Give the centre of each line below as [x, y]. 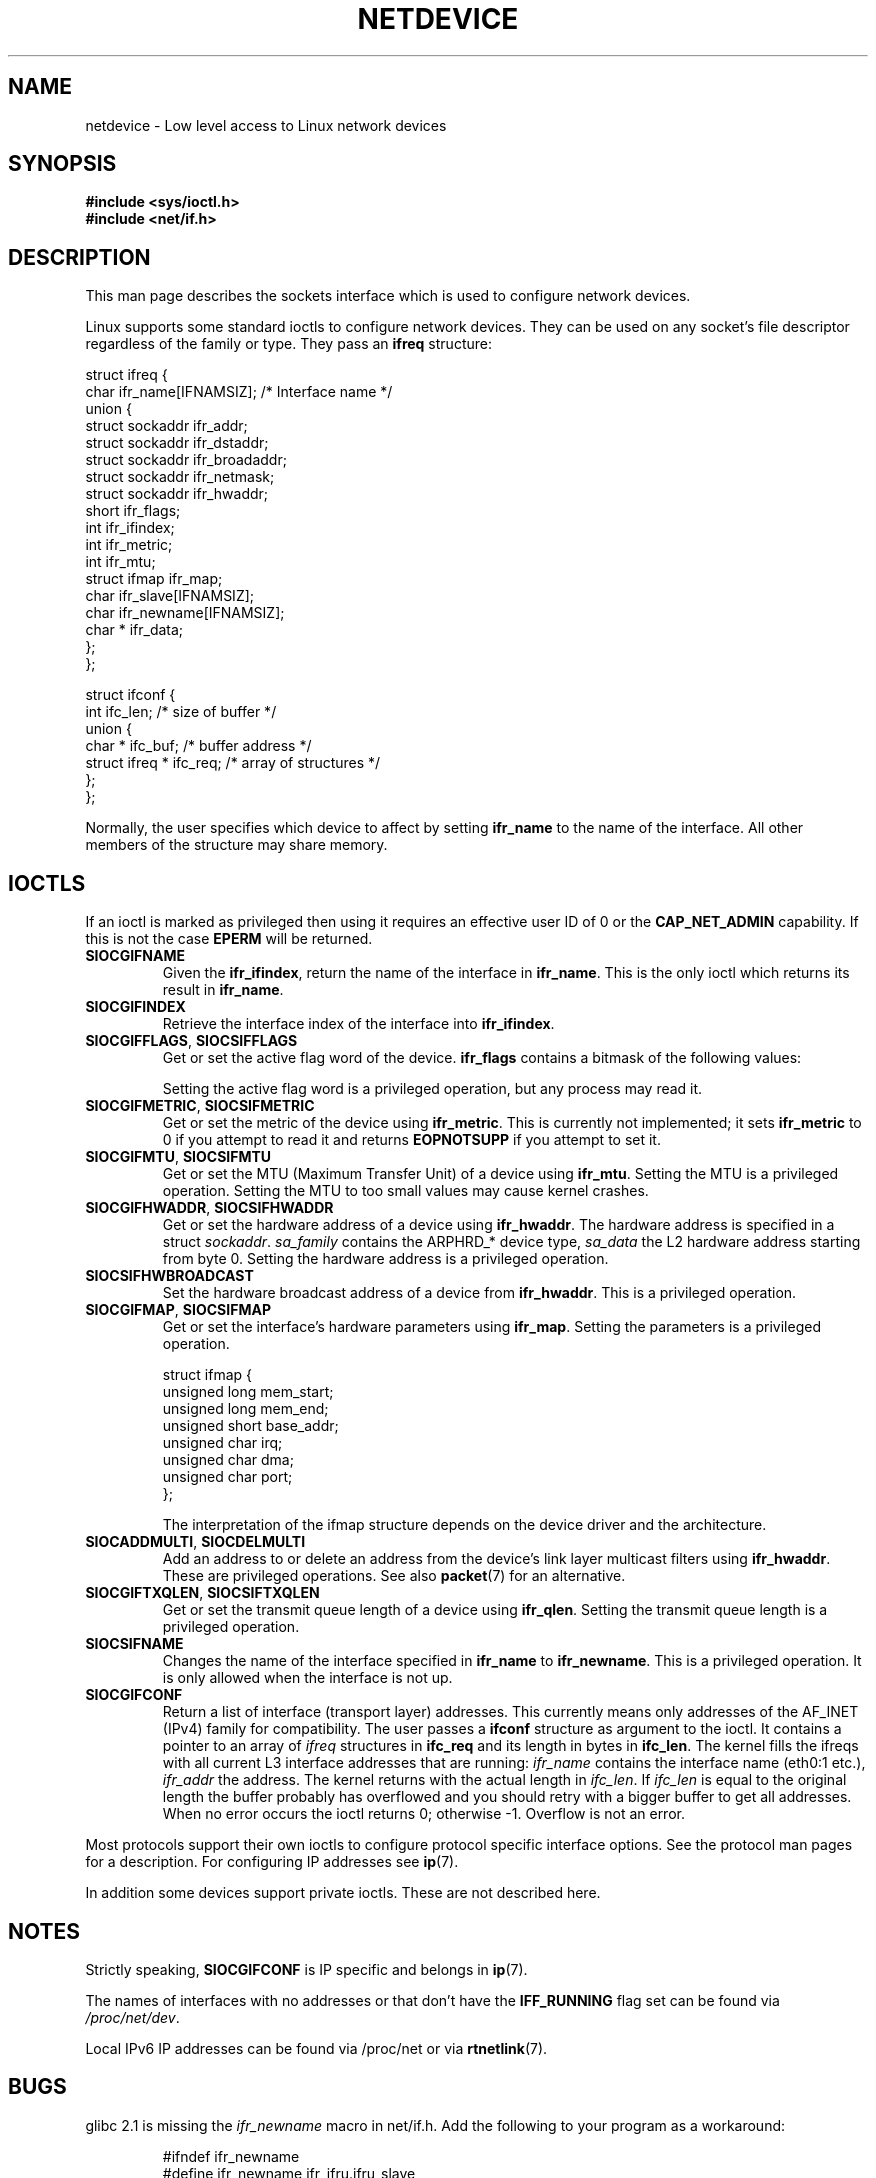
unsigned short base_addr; [250, 1426]
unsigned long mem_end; [245, 1409]
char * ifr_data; [134, 630]
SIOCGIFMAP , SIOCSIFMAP [178, 1310]
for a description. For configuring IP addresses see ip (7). [272, 1862]
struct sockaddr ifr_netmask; [180, 477]
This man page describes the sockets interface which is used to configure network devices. [388, 296]
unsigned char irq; [222, 1443]
